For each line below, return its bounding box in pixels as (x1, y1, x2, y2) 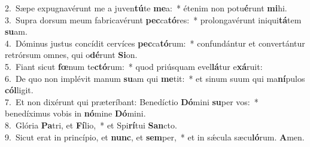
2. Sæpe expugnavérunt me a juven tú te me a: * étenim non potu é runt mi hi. (5, 2, 287, 14)
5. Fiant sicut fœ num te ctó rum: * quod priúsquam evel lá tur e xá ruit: (5, 60, 263, 72)
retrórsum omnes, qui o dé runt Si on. (5, 48, 138, 61)
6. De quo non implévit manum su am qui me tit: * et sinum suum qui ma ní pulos (5, 72, 305, 84)
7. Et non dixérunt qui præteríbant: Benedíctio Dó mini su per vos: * (5, 95, 259, 108)
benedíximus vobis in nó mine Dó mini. (5, 107, 146, 120)
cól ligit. (5, 84, 34, 96)
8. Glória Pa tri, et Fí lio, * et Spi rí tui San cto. (5, 118, 177, 131)
